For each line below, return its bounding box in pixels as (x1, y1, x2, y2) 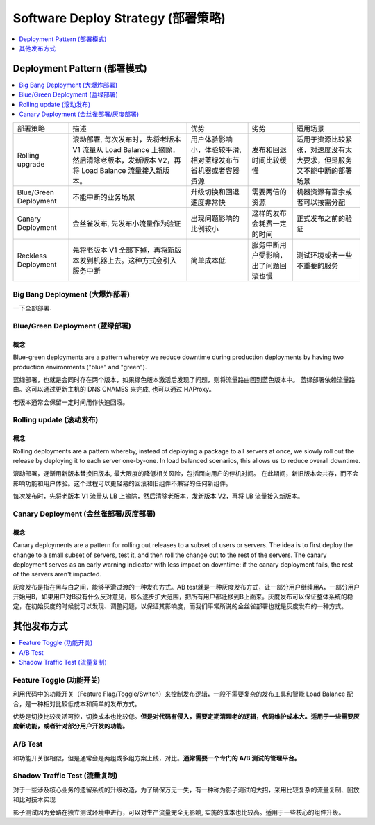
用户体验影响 (190, 135, 233, 144)
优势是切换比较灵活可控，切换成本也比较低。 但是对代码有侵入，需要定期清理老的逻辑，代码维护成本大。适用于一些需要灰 (12, 712, 360, 721)
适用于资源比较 (296, 135, 346, 144)
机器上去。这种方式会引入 (93, 256, 177, 265)
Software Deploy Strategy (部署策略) (12, 10, 226, 26)
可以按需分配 (303, 198, 346, 208)
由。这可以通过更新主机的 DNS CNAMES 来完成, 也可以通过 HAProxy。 (12, 385, 215, 394)
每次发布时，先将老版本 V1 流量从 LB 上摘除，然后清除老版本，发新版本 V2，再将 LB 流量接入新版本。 (12, 492, 304, 500)
